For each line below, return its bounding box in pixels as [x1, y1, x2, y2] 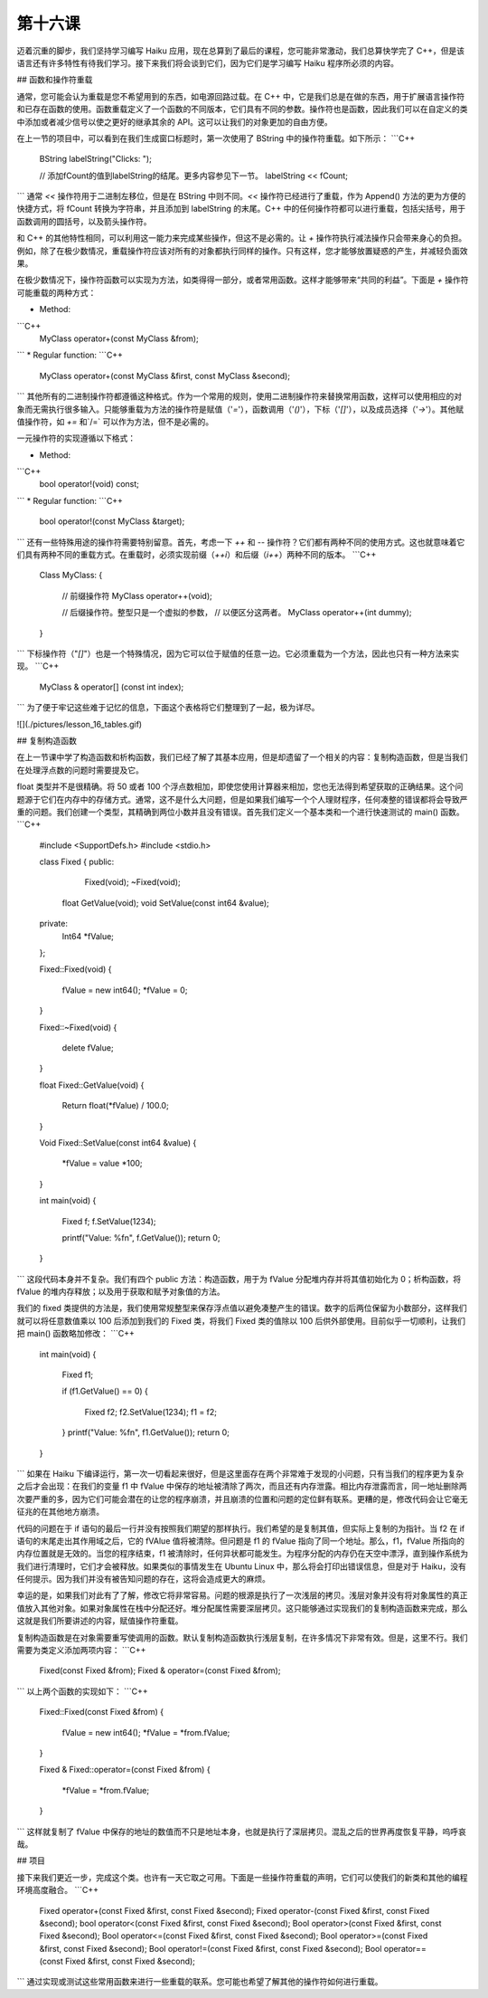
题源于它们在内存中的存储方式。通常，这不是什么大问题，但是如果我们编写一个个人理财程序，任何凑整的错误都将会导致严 [16, 794, 468, 804]
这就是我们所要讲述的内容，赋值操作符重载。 [16, 1615, 183, 1626]
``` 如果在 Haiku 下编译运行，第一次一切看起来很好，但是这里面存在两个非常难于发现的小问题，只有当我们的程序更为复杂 [16, 1468, 465, 1479]
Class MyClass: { [39, 570, 103, 581]
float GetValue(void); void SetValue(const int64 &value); [61, 897, 270, 909]
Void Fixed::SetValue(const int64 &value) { [39, 1137, 197, 1148]
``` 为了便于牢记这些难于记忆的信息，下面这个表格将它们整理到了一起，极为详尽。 [16, 702, 320, 713]
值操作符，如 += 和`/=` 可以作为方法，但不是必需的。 [16, 416, 214, 427]
